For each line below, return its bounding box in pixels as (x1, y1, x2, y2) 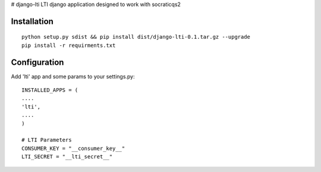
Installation (11, 16, 53, 26)
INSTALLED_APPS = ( (21, 87, 78, 93)
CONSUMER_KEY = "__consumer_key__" (21, 145, 125, 152)
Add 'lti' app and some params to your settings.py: (11, 73, 135, 80)
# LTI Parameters (21, 137, 72, 143)
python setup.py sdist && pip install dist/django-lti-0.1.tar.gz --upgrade (21, 33, 251, 40)
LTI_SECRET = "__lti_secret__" (21, 154, 113, 160)
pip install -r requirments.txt (21, 42, 116, 49)
